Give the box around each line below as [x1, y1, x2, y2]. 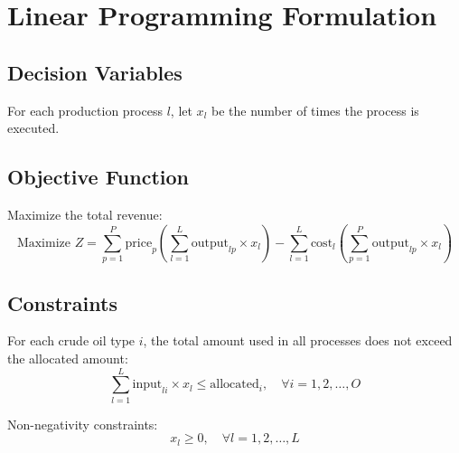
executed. [7, 118, 60, 137]
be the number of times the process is [211, 100, 419, 119]
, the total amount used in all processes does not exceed [143, 331, 453, 350]
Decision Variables [7, 58, 183, 86]
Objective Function [7, 163, 190, 191]
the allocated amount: [7, 349, 128, 368]
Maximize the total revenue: [7, 204, 163, 223]
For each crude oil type [7, 331, 136, 350]
